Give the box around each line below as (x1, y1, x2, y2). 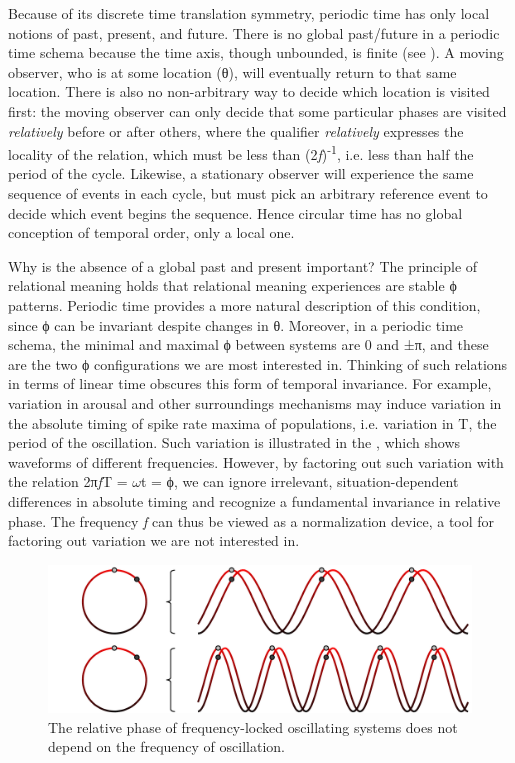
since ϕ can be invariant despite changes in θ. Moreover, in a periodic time (8, 314, 464, 335)
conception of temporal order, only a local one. (8, 222, 295, 243)
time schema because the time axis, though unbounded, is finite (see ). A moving (8, 42, 504, 63)
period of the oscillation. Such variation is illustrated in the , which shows (8, 432, 461, 453)
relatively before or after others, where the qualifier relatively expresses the (8, 120, 464, 141)
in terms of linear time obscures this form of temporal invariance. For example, (8, 373, 492, 394)
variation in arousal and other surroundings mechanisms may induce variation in (8, 392, 502, 413)
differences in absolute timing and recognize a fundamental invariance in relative (8, 490, 501, 511)
